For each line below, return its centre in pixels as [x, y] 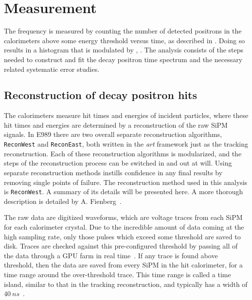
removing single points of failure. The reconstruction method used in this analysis [126, 182]
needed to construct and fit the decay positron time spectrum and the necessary [123, 59]
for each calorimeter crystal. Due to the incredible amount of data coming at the [124, 226]
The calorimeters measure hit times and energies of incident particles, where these [126, 115]
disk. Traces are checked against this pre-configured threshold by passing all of [121, 246]
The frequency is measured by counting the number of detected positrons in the [123, 31]
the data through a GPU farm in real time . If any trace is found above [111, 255]
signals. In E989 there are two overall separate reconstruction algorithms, [113, 134]
